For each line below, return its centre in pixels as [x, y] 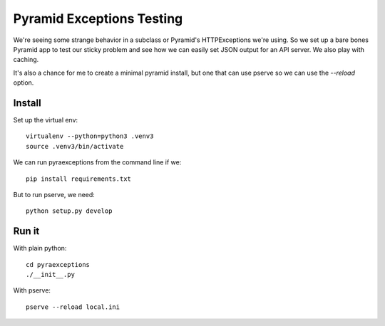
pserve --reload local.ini [73, 307]
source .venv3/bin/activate [75, 146]
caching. [26, 60]
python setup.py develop [69, 211]
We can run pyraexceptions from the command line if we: [97, 162]
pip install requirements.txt [79, 179]
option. [24, 83]
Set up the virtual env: [46, 120]
